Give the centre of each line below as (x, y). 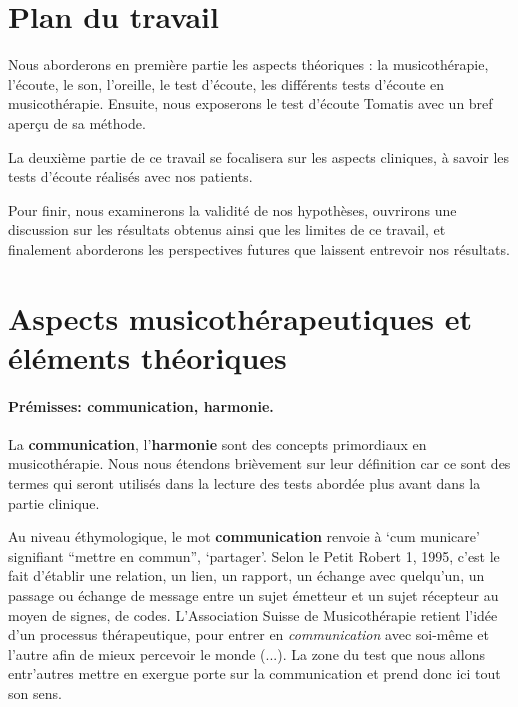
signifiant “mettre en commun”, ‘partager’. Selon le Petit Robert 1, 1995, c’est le (254, 555)
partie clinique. (54, 502)
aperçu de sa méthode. (77, 122)
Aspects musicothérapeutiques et (240, 317)
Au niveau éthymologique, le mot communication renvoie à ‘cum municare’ (244, 536)
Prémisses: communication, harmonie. (141, 405)
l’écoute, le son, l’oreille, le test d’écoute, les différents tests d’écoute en (226, 83)
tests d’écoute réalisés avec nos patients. (130, 176)
